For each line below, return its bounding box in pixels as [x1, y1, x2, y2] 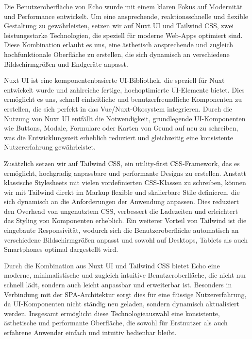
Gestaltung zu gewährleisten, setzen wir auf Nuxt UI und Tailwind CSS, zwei [4, 20, 234, 31]
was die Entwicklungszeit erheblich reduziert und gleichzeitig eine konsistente [4, 132, 233, 142]
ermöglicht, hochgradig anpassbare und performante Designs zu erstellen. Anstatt [4, 168, 247, 178]
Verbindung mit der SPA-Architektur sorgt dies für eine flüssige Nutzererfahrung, [4, 289, 247, 299]
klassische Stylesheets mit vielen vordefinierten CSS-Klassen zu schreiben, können [4, 177, 246, 188]
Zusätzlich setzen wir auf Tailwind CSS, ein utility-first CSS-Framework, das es [4, 158, 240, 168]
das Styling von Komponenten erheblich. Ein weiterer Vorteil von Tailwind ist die [4, 215, 247, 226]
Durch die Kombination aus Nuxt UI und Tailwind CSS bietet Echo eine [4, 260, 220, 270]
